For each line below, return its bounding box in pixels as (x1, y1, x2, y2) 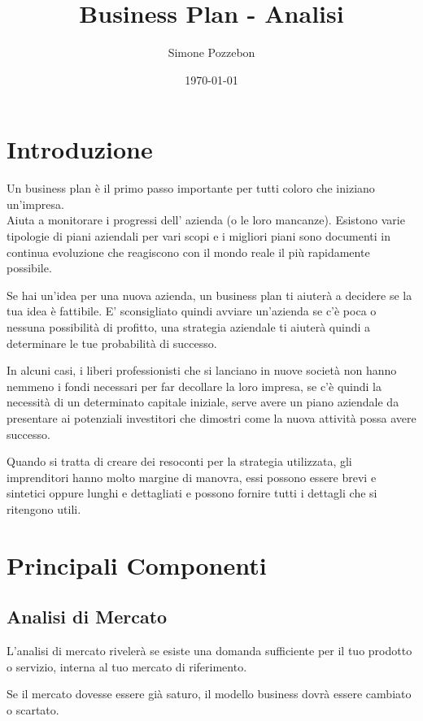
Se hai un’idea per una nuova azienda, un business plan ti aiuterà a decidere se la (7, 286, 412, 303)
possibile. (7, 259, 52, 276)
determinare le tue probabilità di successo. (7, 334, 217, 351)
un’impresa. (7, 195, 64, 212)
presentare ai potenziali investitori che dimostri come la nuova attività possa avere (7, 409, 416, 426)
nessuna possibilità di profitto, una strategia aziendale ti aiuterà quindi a (7, 319, 371, 335)
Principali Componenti (7, 548, 267, 581)
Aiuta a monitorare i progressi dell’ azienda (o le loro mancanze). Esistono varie (7, 211, 405, 228)
